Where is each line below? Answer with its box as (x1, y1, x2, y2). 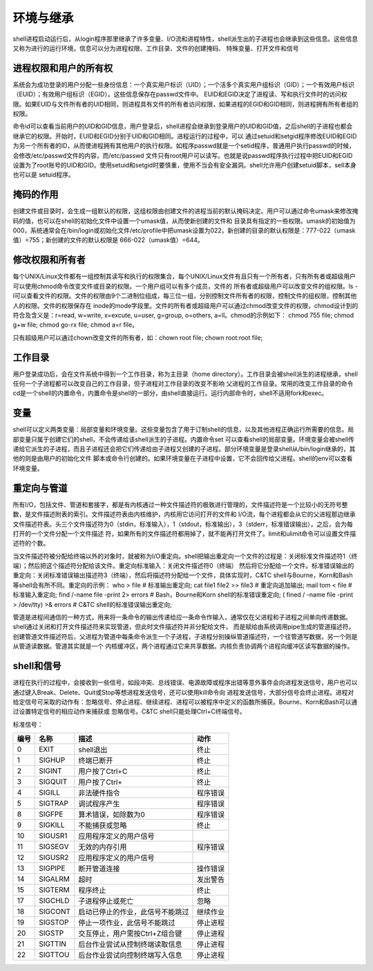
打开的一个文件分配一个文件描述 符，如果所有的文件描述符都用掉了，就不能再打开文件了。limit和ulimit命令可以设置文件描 (12, 529, 356, 538)
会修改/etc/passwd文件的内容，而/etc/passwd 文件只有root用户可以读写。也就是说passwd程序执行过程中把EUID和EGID (12, 151, 353, 159)
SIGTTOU (39, 950, 70, 960)
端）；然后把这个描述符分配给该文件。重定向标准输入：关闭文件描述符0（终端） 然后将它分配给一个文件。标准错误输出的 (12, 561, 354, 570)
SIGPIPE (39, 864, 66, 873)
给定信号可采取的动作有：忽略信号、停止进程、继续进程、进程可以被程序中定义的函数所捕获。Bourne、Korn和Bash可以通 (12, 698, 358, 706)
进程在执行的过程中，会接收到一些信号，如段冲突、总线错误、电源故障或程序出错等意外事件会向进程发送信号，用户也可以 (12, 678, 358, 687)
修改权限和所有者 (12, 254, 86, 266)
